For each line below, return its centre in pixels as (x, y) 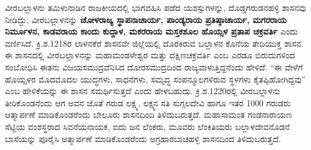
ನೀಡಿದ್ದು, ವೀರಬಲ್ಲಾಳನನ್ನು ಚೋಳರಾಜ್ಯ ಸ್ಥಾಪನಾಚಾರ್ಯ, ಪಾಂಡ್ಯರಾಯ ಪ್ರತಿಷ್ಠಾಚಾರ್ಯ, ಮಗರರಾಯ (146, 19)
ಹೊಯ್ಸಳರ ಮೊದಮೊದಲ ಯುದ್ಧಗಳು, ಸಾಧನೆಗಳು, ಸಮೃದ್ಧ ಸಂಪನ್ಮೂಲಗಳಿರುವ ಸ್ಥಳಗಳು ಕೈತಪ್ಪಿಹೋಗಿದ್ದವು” (155, 79)
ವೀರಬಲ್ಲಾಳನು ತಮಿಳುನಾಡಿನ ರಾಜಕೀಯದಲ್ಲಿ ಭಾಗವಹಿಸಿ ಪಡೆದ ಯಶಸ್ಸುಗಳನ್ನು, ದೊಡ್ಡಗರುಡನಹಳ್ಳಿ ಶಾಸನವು (155, 7)
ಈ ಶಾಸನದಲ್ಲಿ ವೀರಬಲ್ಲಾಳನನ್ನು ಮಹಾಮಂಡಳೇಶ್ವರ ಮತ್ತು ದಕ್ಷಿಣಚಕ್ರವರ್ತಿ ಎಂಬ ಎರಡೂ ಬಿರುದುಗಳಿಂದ (150, 55)
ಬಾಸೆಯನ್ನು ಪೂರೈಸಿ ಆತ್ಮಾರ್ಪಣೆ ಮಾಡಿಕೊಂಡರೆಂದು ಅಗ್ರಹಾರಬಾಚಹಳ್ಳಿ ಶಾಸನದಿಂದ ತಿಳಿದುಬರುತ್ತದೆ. (143, 138)
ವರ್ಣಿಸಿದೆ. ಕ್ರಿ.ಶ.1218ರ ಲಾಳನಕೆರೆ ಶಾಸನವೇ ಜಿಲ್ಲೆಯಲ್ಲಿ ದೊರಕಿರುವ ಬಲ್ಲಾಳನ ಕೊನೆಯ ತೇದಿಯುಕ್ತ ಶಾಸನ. (154, 43)
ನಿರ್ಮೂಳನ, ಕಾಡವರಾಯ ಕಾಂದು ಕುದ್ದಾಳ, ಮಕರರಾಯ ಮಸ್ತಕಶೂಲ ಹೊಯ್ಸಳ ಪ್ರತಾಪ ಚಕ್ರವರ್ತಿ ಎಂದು (152, 31)
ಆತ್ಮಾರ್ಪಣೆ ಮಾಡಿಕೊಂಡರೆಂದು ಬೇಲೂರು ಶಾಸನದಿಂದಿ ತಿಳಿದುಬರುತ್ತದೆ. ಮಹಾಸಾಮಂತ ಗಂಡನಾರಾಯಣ (149, 114)
